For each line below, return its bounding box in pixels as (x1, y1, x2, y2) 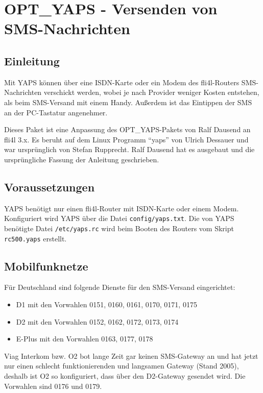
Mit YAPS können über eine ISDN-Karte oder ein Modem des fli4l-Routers (4, 77, 240, 87)
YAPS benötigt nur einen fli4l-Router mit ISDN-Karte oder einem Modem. (4, 203, 239, 213)
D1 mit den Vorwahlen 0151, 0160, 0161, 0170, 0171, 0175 (16, 299, 197, 310)
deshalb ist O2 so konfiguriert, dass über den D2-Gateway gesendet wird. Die (4, 371, 246, 381)
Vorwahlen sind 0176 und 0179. (4, 380, 102, 391)
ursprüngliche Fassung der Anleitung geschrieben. (4, 154, 159, 164)
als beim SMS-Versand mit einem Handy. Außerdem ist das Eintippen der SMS (4, 96, 252, 107)
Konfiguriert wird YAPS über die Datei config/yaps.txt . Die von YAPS (4, 213, 234, 224)
